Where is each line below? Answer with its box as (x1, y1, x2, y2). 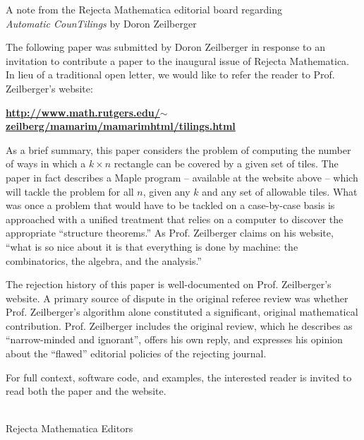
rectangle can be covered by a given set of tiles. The (114, 156, 339, 171)
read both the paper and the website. (6, 383, 166, 398)
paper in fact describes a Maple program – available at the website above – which (6, 170, 358, 184)
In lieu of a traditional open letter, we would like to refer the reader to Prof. (6, 67, 335, 82)
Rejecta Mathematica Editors (6, 421, 133, 436)
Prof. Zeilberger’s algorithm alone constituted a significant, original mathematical (6, 304, 358, 319)
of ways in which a (6, 156, 86, 171)
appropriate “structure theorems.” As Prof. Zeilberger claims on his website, (6, 225, 334, 240)
